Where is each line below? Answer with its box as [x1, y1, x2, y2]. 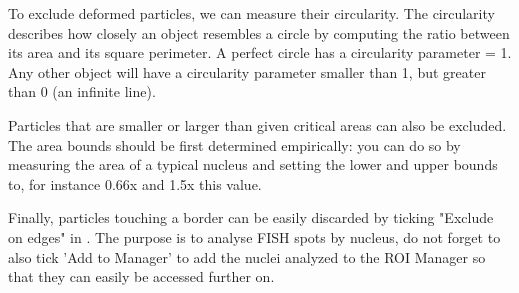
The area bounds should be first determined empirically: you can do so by [8, 134, 461, 155]
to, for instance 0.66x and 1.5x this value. [8, 173, 262, 194]
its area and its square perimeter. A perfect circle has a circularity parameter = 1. [8, 42, 512, 63]
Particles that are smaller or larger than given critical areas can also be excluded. [8, 114, 507, 135]
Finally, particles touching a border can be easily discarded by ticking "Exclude [8, 207, 494, 228]
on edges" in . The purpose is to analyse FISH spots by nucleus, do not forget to [8, 226, 501, 247]
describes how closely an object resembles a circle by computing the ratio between [8, 22, 510, 43]
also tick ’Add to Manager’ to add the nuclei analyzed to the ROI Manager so [8, 246, 486, 267]
